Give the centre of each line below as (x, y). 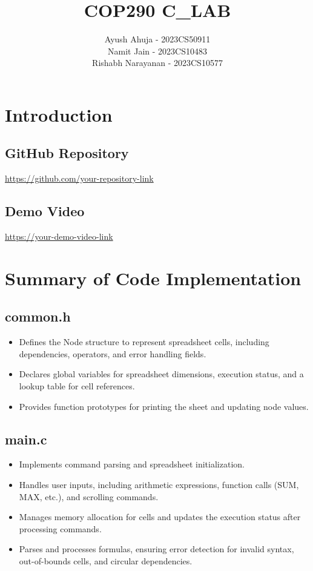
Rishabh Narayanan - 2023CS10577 (157, 63)
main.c (26, 439)
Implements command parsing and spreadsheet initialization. (132, 464)
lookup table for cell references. (77, 386)
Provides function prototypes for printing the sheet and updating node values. (164, 406)
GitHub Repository (67, 153)
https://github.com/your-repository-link (79, 178)
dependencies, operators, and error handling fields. (113, 353)
